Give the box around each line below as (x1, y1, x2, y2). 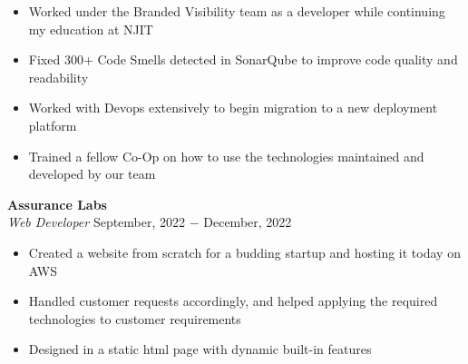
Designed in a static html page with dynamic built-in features (28, 339, 372, 359)
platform (28, 115, 77, 134)
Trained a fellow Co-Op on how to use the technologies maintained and (28, 146, 424, 165)
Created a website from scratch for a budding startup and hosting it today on (28, 242, 461, 261)
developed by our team (28, 164, 156, 183)
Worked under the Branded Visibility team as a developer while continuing (28, 2, 445, 20)
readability (28, 67, 89, 86)
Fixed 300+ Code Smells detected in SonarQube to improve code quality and (28, 50, 458, 69)
